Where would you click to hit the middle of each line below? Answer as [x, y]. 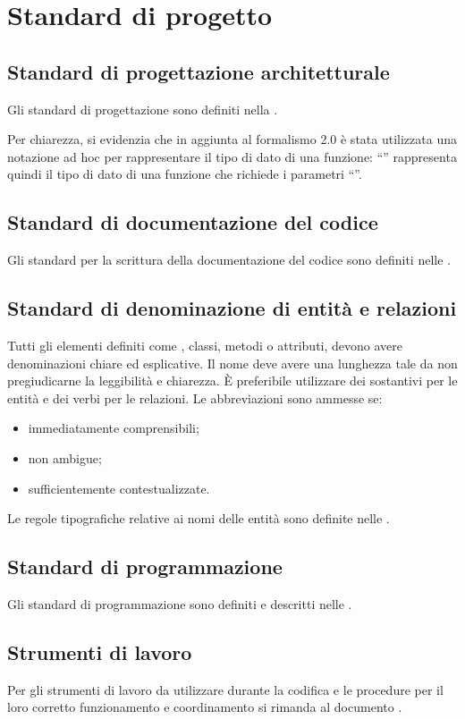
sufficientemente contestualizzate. [119, 488]
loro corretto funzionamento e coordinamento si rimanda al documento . [205, 707]
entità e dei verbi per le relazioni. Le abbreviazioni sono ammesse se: [195, 398]
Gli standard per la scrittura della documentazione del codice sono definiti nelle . [229, 260]
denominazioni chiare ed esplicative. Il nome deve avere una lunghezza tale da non [232, 363]
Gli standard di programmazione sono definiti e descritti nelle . [180, 603]
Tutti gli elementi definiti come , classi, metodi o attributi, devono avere [205, 345]
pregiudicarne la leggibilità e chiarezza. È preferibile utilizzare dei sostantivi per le [232, 381]
